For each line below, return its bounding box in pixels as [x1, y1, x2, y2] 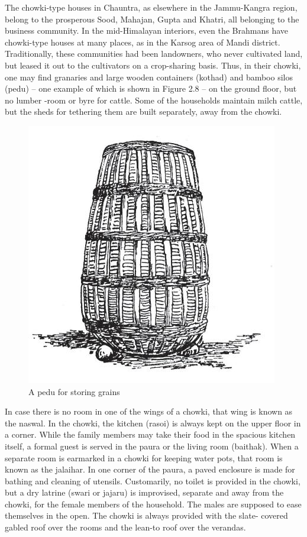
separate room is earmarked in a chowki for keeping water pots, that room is [5, 451, 283, 464]
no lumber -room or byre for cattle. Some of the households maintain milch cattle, [5, 93, 303, 106]
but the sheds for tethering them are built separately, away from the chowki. [5, 105, 282, 118]
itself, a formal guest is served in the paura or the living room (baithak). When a [5, 439, 299, 452]
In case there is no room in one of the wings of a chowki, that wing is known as [5, 405, 293, 418]
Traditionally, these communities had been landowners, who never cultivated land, [5, 47, 303, 60]
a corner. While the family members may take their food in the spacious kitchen [5, 428, 296, 441]
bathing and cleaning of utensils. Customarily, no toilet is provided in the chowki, [5, 474, 300, 487]
